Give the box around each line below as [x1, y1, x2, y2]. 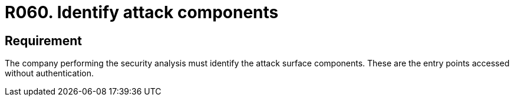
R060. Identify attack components [5, 2, 279, 22]
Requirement [5, 33, 83, 48]
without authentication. [5, 68, 94, 79]
